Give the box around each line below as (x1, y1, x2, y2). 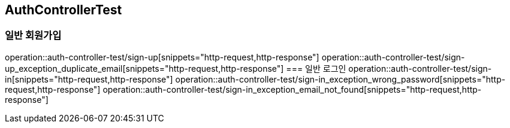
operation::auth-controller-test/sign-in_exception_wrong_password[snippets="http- (175, 74, 506, 84)
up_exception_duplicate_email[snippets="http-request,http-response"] (5, 63, 284, 74)
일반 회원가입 (5, 29, 62, 42)
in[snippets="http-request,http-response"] (5, 74, 173, 84)
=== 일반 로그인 (286, 63, 346, 74)
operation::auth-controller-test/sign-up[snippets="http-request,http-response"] (5, 51, 319, 62)
